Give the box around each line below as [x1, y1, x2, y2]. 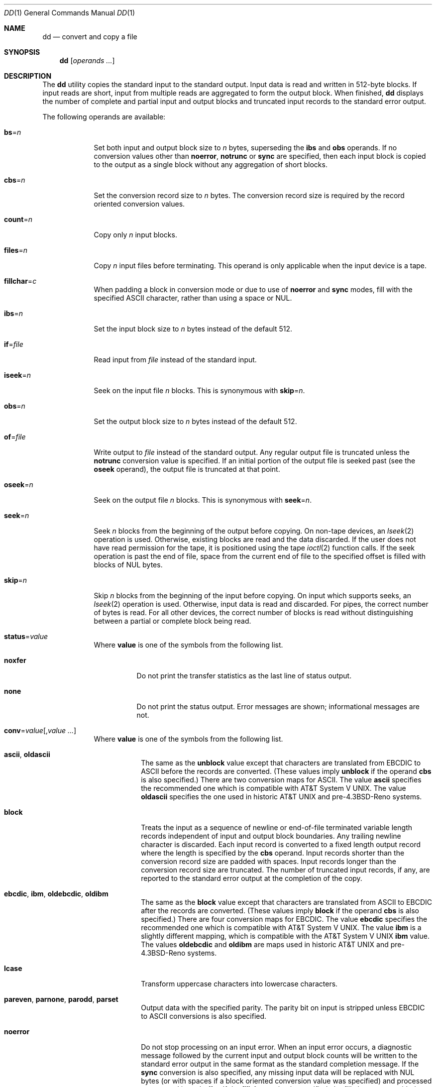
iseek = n [4, 371, 31, 379]
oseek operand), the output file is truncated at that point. [94, 465, 280, 473]
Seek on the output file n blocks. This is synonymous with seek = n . [94, 496, 312, 504]
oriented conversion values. [94, 200, 185, 208]
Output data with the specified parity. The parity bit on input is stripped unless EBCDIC [141, 1003, 425, 1012]
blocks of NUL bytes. [94, 560, 163, 569]
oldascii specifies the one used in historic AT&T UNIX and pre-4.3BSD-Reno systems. [141, 792, 422, 801]
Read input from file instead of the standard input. [94, 355, 257, 364]
